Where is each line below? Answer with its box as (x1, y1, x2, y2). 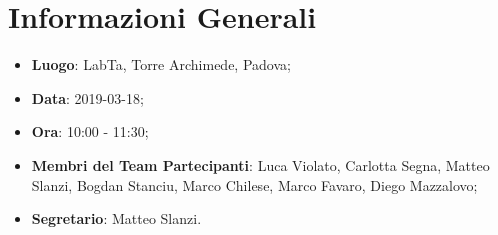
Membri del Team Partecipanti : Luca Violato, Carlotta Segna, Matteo (31, 154, 490, 175)
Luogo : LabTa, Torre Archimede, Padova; (31, 54, 291, 75)
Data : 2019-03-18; (31, 87, 144, 108)
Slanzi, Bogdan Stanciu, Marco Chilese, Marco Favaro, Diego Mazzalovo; (31, 174, 478, 195)
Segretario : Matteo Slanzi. (31, 208, 202, 229)
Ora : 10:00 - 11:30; (31, 121, 149, 142)
